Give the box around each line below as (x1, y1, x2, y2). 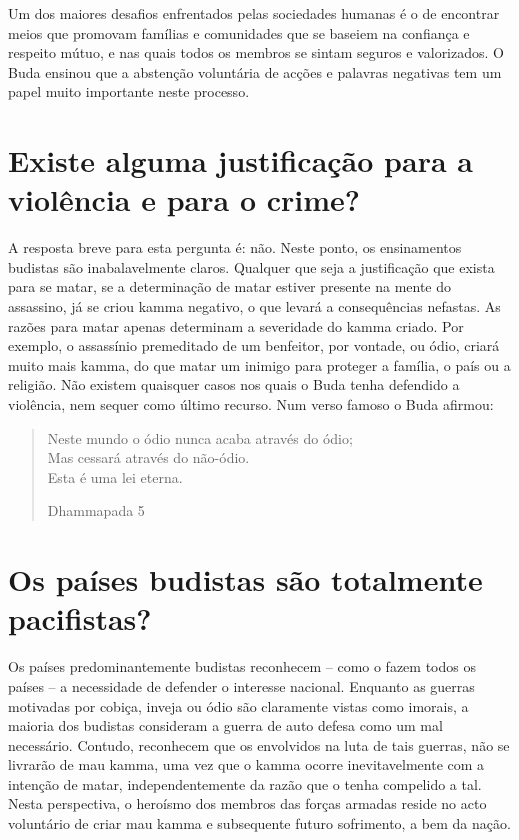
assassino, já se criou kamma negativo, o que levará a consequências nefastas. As (8, 296, 501, 317)
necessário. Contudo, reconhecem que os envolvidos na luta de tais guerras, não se (8, 734, 510, 755)
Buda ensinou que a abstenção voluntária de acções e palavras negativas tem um (8, 61, 502, 82)
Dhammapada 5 (47, 500, 145, 521)
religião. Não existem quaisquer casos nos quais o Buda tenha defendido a (8, 374, 460, 395)
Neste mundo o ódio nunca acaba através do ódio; (47, 427, 353, 448)
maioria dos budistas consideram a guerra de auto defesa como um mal (8, 715, 443, 736)
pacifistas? (8, 598, 152, 639)
